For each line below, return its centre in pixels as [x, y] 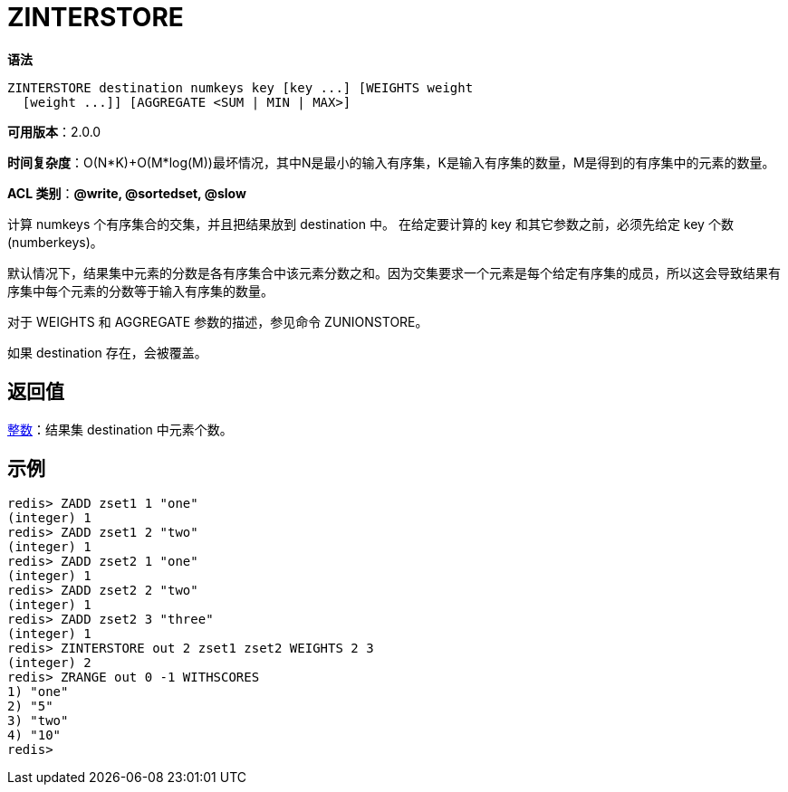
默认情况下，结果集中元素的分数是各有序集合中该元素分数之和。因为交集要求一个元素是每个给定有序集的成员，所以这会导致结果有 [394, 272]
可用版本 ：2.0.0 [54, 131]
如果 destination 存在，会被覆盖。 [107, 352]
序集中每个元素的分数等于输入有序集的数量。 [140, 291]
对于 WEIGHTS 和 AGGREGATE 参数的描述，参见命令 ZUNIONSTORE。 [218, 321]
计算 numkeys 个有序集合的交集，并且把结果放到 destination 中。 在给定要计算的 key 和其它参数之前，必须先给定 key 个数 [370, 224]
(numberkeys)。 [55, 242]
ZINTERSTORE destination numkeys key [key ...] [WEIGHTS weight [240, 87]
